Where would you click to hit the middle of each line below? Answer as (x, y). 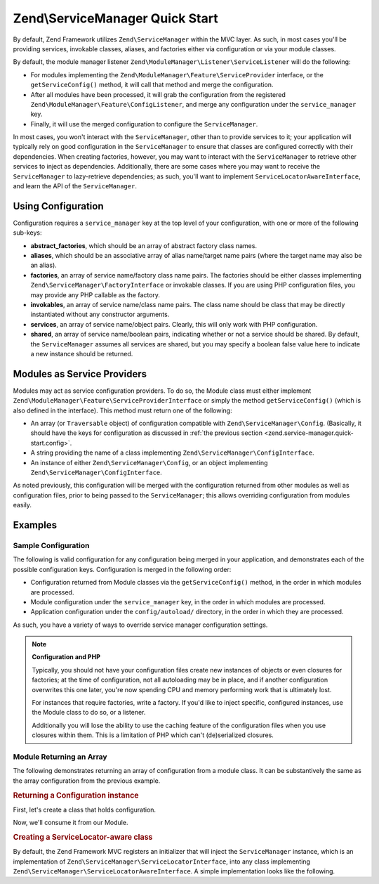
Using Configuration (58, 206)
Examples (35, 525)
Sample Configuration (52, 545)
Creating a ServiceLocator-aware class (83, 837)
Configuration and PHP (66, 657)
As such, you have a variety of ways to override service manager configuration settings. (140, 625)
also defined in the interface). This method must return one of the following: (122, 410)
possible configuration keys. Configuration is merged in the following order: (122, 569)
